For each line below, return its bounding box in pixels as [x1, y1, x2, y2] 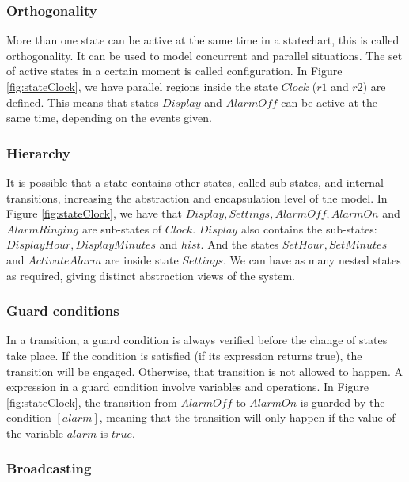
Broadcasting [6, 458, 92, 478]
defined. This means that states [6, 93, 159, 110]
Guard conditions [6, 301, 119, 321]
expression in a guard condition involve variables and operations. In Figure [6, 378, 369, 395]
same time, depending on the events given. [6, 109, 212, 126]
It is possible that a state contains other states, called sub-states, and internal [6, 174, 384, 190]
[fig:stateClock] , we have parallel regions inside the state [6, 78, 278, 94]
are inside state [104, 251, 179, 268]
